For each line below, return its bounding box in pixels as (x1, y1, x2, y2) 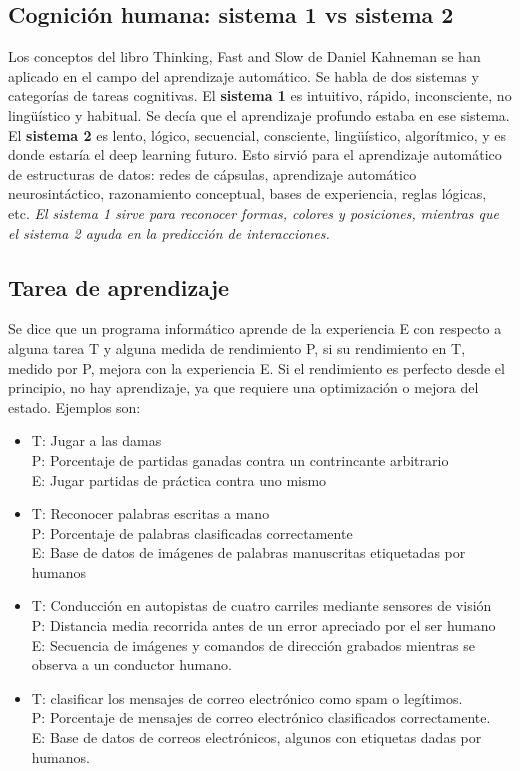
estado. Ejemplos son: (8, 396, 141, 417)
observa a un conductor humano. (31, 654, 232, 675)
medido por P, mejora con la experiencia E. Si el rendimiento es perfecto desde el (8, 357, 505, 378)
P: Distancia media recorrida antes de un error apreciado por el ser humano (31, 615, 496, 636)
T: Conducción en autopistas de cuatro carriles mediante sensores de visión (31, 595, 492, 616)
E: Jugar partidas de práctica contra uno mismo (31, 469, 327, 490)
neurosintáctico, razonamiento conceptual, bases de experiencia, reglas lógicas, (8, 183, 487, 204)
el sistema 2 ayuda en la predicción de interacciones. (8, 222, 330, 243)
